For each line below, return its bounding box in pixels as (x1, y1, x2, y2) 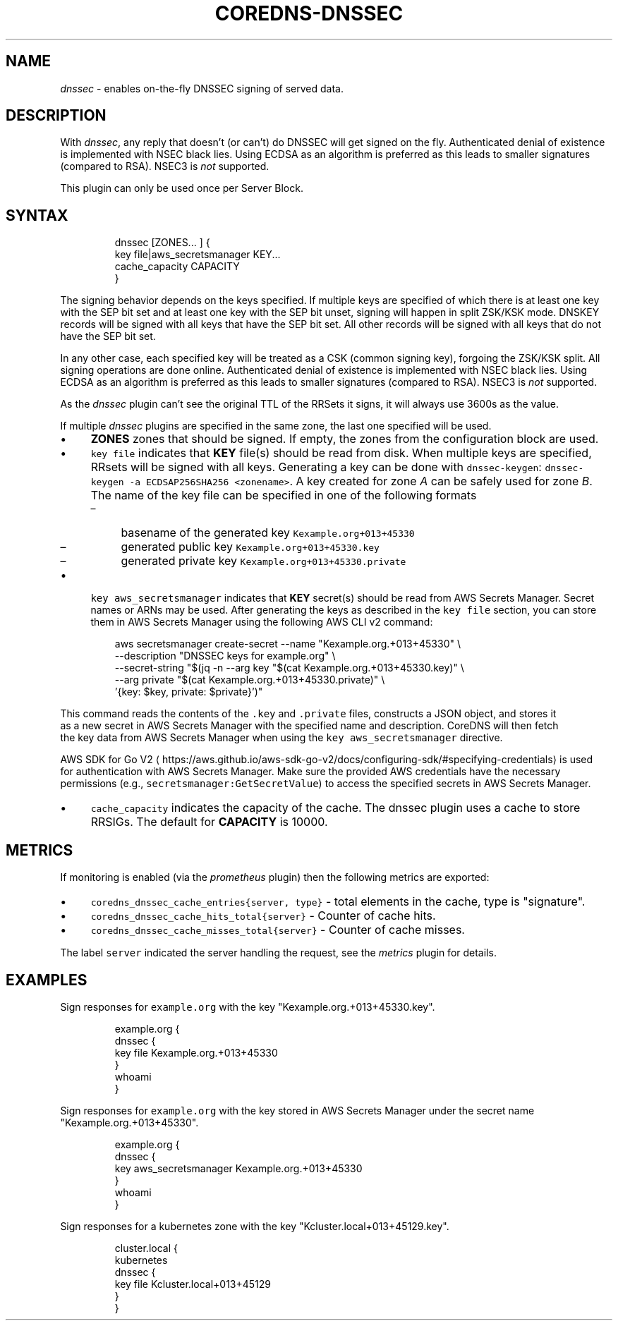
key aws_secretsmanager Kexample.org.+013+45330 (114, 1162, 363, 1174)
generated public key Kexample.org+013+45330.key (121, 540, 380, 554)
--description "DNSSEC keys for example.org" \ (114, 650, 336, 662)
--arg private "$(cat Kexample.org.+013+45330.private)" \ (114, 674, 385, 686)
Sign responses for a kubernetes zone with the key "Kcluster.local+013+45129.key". (60, 1219, 449, 1232)
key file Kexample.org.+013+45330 (114, 1046, 278, 1059)
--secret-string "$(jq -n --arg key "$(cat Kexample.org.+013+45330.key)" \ (114, 662, 464, 674)
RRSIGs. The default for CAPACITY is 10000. (90, 815, 328, 829)
